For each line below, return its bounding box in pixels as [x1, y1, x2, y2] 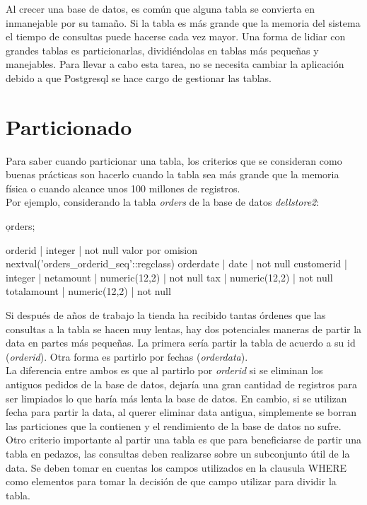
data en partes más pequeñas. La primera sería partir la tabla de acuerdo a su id [6, 335, 356, 350]
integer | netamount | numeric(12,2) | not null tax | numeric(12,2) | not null [6, 269, 333, 284]
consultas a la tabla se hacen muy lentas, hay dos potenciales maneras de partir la [6, 321, 362, 336]
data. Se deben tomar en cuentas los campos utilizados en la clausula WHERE [6, 460, 347, 475]
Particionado [6, 112, 132, 141]
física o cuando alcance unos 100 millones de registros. [6, 180, 240, 195]
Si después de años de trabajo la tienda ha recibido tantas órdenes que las [6, 308, 326, 323]
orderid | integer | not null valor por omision [6, 242, 197, 257]
